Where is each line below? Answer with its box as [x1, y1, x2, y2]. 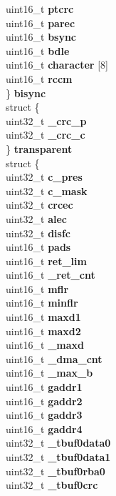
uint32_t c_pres [6, 169, 83, 184]
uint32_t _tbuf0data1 [6, 450, 111, 464]
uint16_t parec [6, 15, 75, 30]
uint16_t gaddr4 [6, 421, 83, 436]
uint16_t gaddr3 [6, 407, 83, 422]
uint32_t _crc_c [6, 127, 85, 142]
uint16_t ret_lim [6, 253, 87, 268]
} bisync [6, 85, 46, 100]
